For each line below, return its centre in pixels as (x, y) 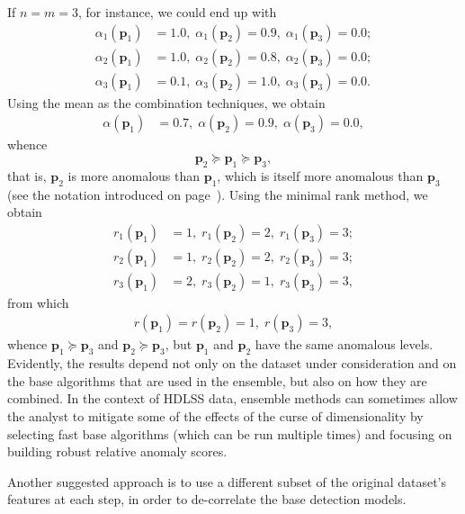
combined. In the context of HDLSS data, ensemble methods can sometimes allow (232, 398)
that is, (27, 175)
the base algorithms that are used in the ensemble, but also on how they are (217, 380)
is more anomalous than (134, 175)
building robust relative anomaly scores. (117, 451)
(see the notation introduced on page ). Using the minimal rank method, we (218, 194)
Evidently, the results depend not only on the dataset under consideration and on (232, 363)
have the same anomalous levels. (344, 344)
